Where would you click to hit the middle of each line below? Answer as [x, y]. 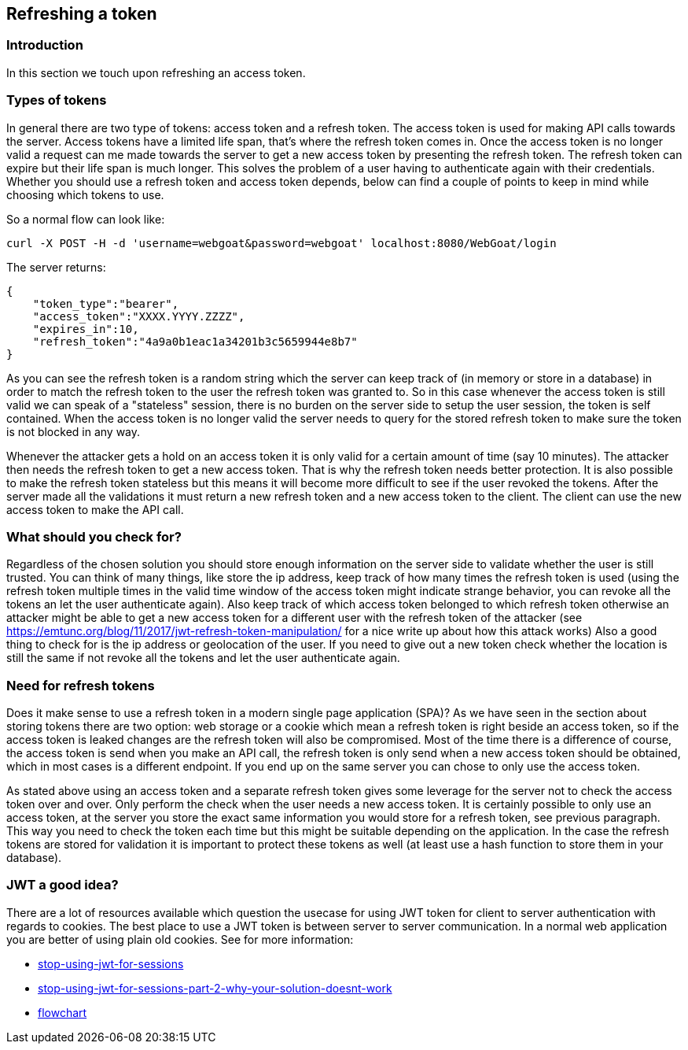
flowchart [63, 1012]
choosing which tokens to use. [85, 194]
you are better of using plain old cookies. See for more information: [180, 939]
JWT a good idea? [63, 885]
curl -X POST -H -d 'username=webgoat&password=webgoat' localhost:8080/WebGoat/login [281, 243]
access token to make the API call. [95, 509]
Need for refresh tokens [81, 685]
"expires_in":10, [86, 329]
